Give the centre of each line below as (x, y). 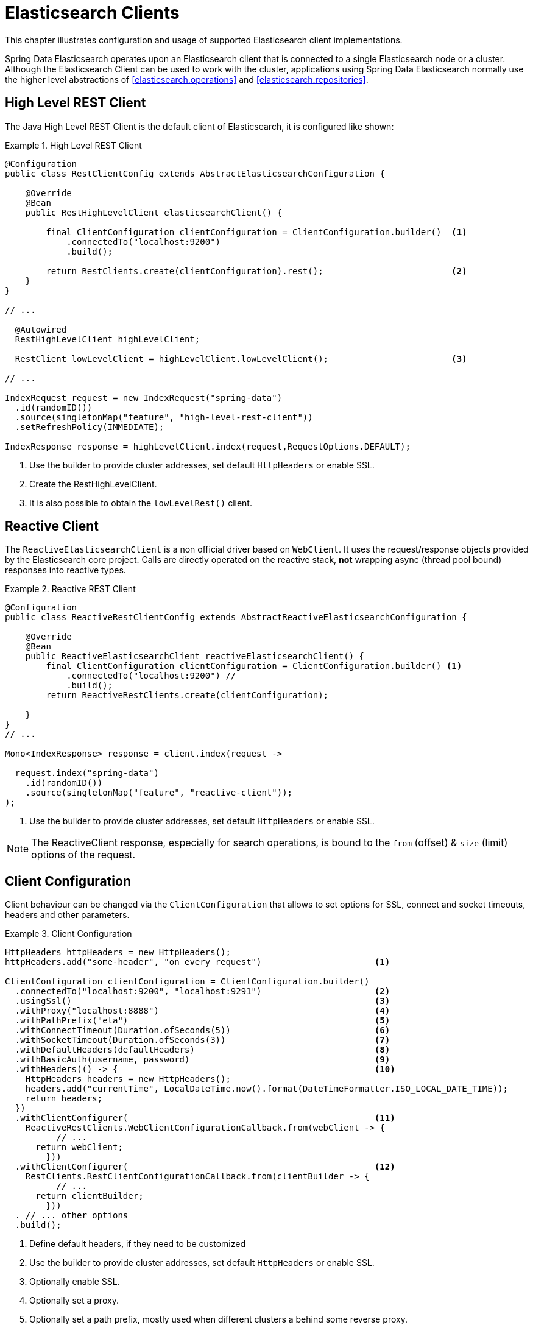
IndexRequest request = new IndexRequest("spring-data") (144, 397)
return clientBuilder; (90, 1196)
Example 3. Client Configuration (69, 934)
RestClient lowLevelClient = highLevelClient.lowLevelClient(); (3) (241, 358)
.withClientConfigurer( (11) (205, 1118)
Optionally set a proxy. (74, 1301)
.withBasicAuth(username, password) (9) (203, 1060)
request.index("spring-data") (87, 773)
